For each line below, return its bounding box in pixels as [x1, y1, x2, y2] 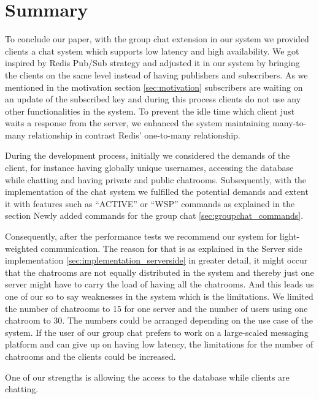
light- [279, 230, 300, 243]
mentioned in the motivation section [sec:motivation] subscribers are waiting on [5, 80, 303, 93]
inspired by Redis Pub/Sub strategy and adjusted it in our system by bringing [5, 56, 300, 69]
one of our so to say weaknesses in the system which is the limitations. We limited [5, 290, 313, 302]
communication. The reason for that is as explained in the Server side [40, 241, 302, 254]
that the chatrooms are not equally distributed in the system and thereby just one [5, 265, 314, 278]
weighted [5, 241, 38, 254]
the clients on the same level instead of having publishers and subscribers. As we [5, 68, 308, 81]
